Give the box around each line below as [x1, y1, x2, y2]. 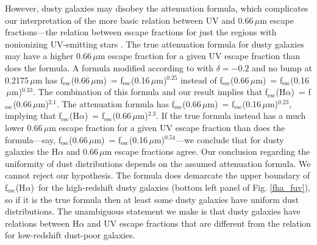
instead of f [180, 73, 223, 86]
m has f [35, 73, 63, 86]
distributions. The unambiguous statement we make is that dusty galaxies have [5, 205, 301, 218]
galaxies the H [5, 145, 59, 158]
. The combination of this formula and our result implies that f [33, 85, 268, 98]
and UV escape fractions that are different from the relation [87, 216, 312, 229]
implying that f [5, 109, 62, 122]
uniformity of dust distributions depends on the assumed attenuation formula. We [5, 157, 311, 169]
